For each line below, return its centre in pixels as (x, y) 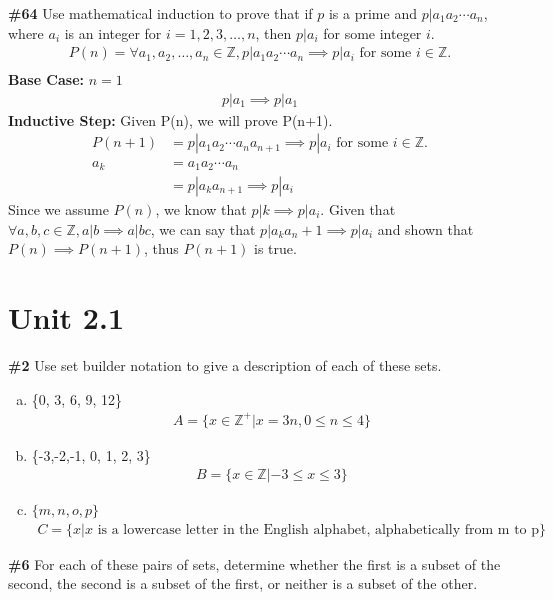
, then (273, 32)
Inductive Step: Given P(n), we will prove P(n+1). (170, 119)
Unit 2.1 (66, 316)
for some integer (372, 32)
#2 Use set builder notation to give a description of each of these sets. (225, 364)
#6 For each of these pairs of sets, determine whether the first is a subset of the (254, 563)
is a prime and (372, 13)
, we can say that (203, 228)
